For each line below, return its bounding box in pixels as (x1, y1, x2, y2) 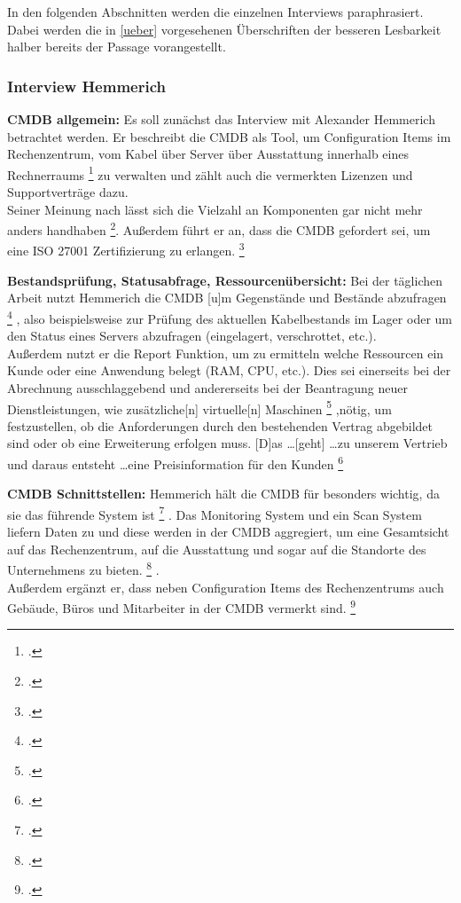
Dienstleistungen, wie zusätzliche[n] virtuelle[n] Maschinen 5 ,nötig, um (7, 397, 392, 418)
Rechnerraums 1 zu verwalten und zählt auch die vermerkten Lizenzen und (7, 162, 413, 184)
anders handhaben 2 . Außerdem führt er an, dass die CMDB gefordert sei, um (7, 218, 431, 239)
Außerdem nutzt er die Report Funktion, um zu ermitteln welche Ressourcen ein (7, 343, 444, 362)
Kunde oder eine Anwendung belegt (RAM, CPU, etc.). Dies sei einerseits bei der (7, 361, 451, 380)
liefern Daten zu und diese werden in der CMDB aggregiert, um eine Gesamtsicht (7, 522, 449, 541)
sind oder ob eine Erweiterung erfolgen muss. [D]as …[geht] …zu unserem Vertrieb (7, 434, 448, 452)
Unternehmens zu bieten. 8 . (7, 558, 160, 578)
